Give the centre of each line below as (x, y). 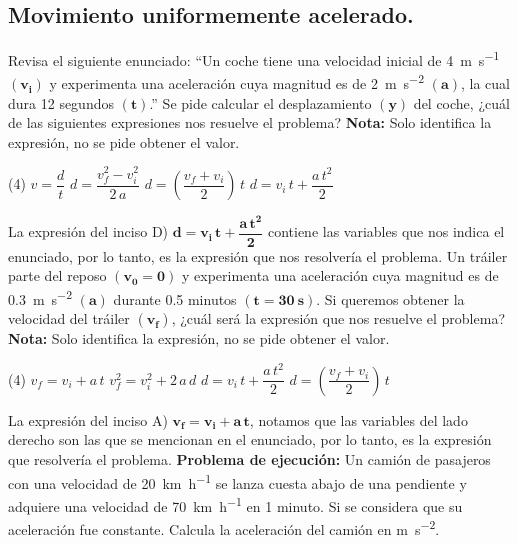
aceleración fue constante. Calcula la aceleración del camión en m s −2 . (224, 527)
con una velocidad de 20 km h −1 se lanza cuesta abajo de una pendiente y (237, 481)
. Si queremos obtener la (390, 298)
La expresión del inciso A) (88, 419)
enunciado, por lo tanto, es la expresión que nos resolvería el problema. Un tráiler (258, 255)
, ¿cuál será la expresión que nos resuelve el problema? (338, 318)
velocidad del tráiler (69, 318)
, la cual (485, 83)
